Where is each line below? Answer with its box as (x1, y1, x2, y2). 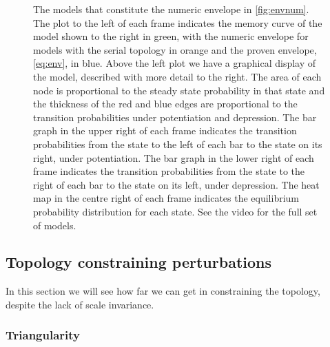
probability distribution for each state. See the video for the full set (33, 204, 318, 218)
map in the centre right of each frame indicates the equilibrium (33, 191, 300, 205)
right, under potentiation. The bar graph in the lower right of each (33, 150, 314, 165)
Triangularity (6, 326, 81, 344)
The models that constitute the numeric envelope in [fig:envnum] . (33, 2, 309, 16)
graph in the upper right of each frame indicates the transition (33, 123, 297, 138)
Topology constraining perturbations (6, 251, 271, 273)
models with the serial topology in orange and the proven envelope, (33, 42, 317, 56)
